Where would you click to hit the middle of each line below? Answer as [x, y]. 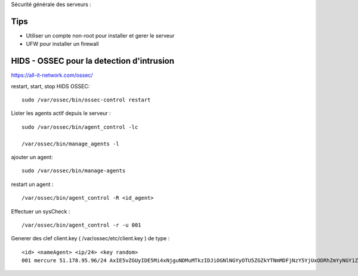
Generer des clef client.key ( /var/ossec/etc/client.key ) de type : [90, 238]
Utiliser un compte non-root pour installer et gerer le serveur [100, 35]
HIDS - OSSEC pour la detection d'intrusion [93, 61]
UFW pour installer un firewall [62, 44]
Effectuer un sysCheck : [41, 211]
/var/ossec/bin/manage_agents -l [70, 144]
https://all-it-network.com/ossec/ [52, 75]
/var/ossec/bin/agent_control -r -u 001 [81, 225]
